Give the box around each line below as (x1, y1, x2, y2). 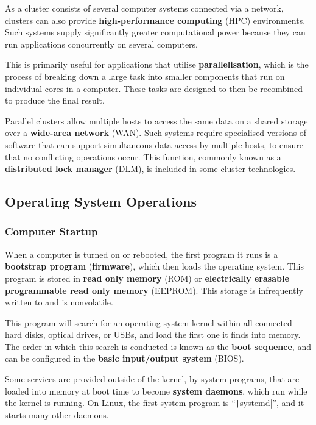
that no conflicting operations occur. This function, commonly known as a (5, 150, 281, 163)
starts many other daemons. (5, 408, 109, 421)
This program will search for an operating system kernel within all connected (5, 316, 292, 329)
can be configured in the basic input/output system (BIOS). (5, 352, 244, 365)
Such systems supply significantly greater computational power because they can (5, 26, 306, 38)
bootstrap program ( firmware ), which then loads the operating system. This (5, 260, 304, 273)
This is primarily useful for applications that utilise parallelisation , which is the (5, 58, 309, 71)
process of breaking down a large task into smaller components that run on (5, 70, 285, 82)
